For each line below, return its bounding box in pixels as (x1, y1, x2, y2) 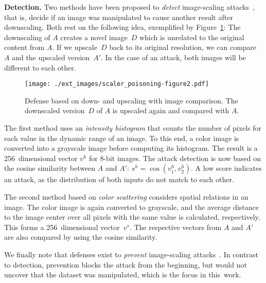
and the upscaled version (12, 51, 90, 62)
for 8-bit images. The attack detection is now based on (89, 152, 261, 163)
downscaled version (25, 105, 85, 116)
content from (4, 42, 45, 52)
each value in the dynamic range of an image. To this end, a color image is (4, 132, 239, 143)
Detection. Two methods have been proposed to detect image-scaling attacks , (4, 2, 255, 12)
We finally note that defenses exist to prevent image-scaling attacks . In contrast (4, 249, 258, 259)
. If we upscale (52, 42, 97, 52)
